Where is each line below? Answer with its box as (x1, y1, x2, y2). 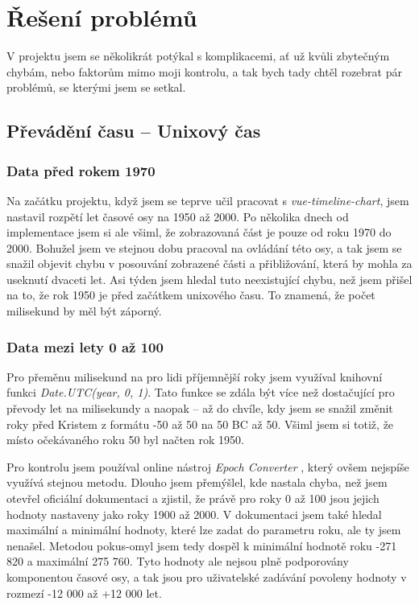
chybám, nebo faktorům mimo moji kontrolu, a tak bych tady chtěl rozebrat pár (6, 63, 402, 80)
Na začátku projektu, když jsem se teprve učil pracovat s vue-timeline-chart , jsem (6, 191, 409, 208)
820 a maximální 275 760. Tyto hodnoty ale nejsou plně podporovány (6, 553, 349, 570)
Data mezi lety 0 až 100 (6, 336, 164, 356)
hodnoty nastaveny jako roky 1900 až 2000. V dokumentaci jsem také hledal (6, 505, 382, 522)
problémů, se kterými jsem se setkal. (6, 79, 186, 96)
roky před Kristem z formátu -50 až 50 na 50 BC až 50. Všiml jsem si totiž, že (6, 415, 394, 432)
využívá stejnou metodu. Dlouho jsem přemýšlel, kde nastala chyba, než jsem (6, 474, 388, 491)
